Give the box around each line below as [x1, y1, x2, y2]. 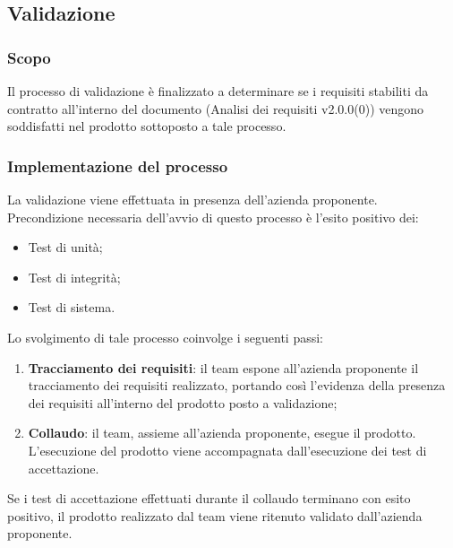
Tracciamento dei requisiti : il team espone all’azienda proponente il [28, 358, 419, 377]
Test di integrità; [28, 267, 121, 286]
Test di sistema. [28, 298, 115, 317]
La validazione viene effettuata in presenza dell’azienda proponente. [7, 190, 378, 208]
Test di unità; [28, 238, 103, 257]
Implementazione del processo [7, 154, 228, 177]
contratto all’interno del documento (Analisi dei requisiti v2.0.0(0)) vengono [7, 99, 424, 117]
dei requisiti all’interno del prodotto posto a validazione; [28, 393, 338, 412]
